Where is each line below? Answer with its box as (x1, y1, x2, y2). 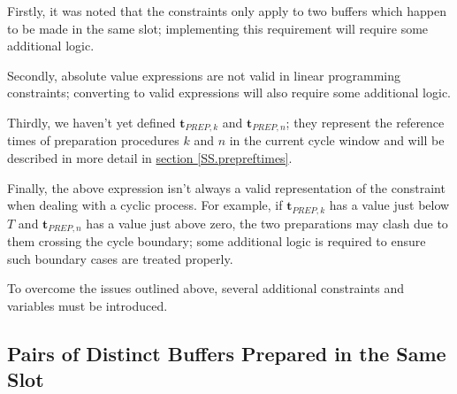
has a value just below (329, 196, 450, 214)
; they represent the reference (286, 112, 445, 131)
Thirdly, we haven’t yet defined (7, 112, 176, 131)
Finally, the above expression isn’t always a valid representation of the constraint (7, 178, 446, 197)
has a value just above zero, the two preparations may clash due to (86, 213, 448, 232)
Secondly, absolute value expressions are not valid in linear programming (7, 66, 401, 84)
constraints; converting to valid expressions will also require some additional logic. (7, 83, 452, 102)
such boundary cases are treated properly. (7, 249, 233, 267)
